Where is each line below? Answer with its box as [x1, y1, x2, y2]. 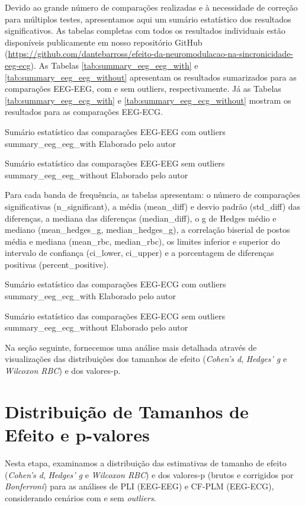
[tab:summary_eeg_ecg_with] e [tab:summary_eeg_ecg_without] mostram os [5, 94, 291, 106]
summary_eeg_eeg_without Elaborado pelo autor [5, 168, 188, 181]
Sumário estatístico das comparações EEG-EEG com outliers [5, 125, 226, 137]
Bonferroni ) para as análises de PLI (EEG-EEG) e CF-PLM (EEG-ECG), [5, 480, 274, 492]
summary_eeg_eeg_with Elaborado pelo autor [5, 137, 176, 149]
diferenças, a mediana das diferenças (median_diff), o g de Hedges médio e [5, 212, 277, 224]
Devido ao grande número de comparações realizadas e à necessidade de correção [5, 1, 298, 13]
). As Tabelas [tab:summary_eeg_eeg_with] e [30, 59, 198, 71]
